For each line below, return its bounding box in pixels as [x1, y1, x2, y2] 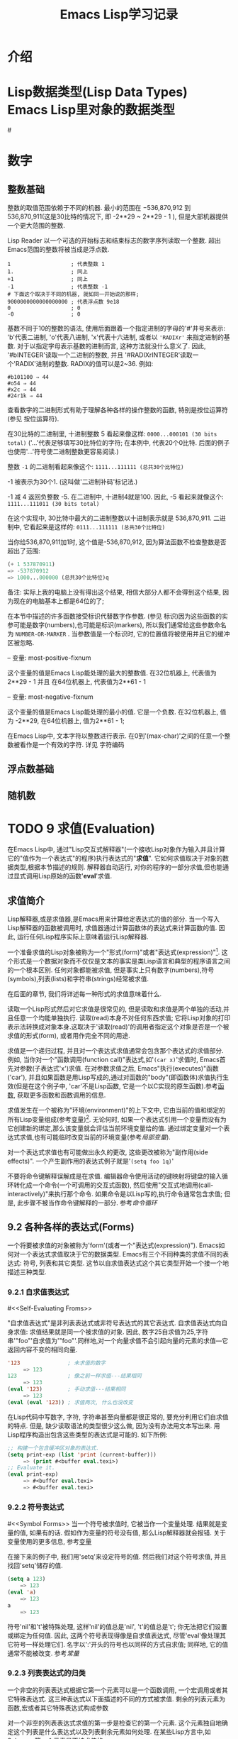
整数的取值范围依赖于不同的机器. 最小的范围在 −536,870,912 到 [7, 204, 191, 212]
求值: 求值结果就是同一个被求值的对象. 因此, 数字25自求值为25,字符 [13, 1327, 209, 1336]
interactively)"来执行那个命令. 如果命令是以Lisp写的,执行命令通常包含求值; [7, 1189, 223, 1198]
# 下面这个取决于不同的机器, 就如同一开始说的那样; [7, 291, 140, 298]
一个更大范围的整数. [7, 221, 66, 230]
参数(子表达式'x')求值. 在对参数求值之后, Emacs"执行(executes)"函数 [19, 1064, 219, 1072]
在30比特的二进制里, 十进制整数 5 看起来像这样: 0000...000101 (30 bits [7, 430, 217, 438]
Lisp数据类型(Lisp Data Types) [7, 84, 188, 100]
